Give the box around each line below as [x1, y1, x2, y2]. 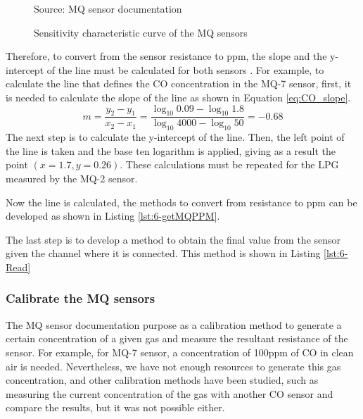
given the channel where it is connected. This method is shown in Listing [6, 246, 321, 261]
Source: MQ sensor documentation [34, 1, 182, 15]
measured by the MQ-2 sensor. [6, 170, 138, 185]
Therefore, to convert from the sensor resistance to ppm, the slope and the [6, 49, 327, 63]
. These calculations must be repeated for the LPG [120, 157, 339, 172]
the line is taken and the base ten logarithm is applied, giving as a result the [6, 143, 336, 158]
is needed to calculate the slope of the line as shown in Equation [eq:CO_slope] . [6, 89, 351, 104]
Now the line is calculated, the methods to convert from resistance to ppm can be [6, 194, 357, 209]
